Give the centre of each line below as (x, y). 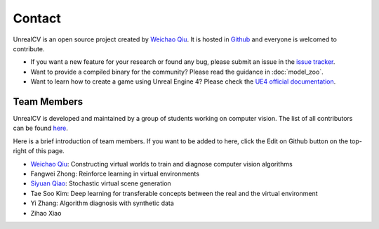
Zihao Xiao (46, 213)
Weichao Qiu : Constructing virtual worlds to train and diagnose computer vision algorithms (161, 164)
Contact (37, 18)
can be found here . (40, 128)
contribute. (29, 48)
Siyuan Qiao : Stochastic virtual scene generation (101, 183)
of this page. (46, 151)
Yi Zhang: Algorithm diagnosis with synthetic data (102, 203)
